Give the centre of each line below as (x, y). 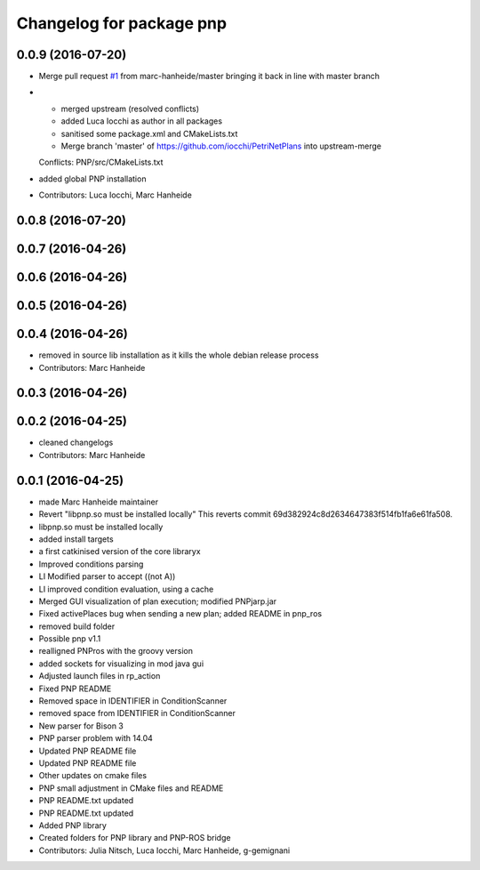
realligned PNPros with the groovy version (116, 651)
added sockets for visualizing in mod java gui (121, 664)
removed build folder (77, 626)
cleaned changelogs (76, 443)
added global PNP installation (92, 179)
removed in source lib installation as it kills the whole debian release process (179, 355)
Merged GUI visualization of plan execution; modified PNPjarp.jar (158, 601)
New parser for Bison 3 (81, 726)
